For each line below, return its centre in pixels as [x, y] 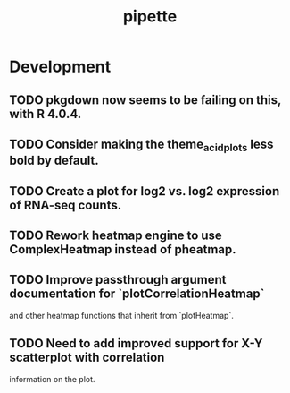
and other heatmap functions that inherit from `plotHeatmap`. [121, 315]
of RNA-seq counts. [66, 205]
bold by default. [54, 161]
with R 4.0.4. [46, 114]
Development [60, 67]
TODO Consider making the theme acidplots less [141, 145]
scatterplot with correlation [87, 358]
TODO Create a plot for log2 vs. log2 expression [145, 191]
